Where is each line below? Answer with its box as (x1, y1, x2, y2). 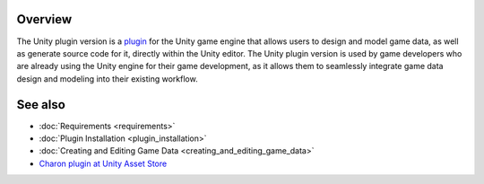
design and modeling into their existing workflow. (16, 73, 198, 84)
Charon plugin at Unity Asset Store (39, 158, 168, 169)
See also (16, 97, 66, 112)
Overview (16, 12, 73, 27)
